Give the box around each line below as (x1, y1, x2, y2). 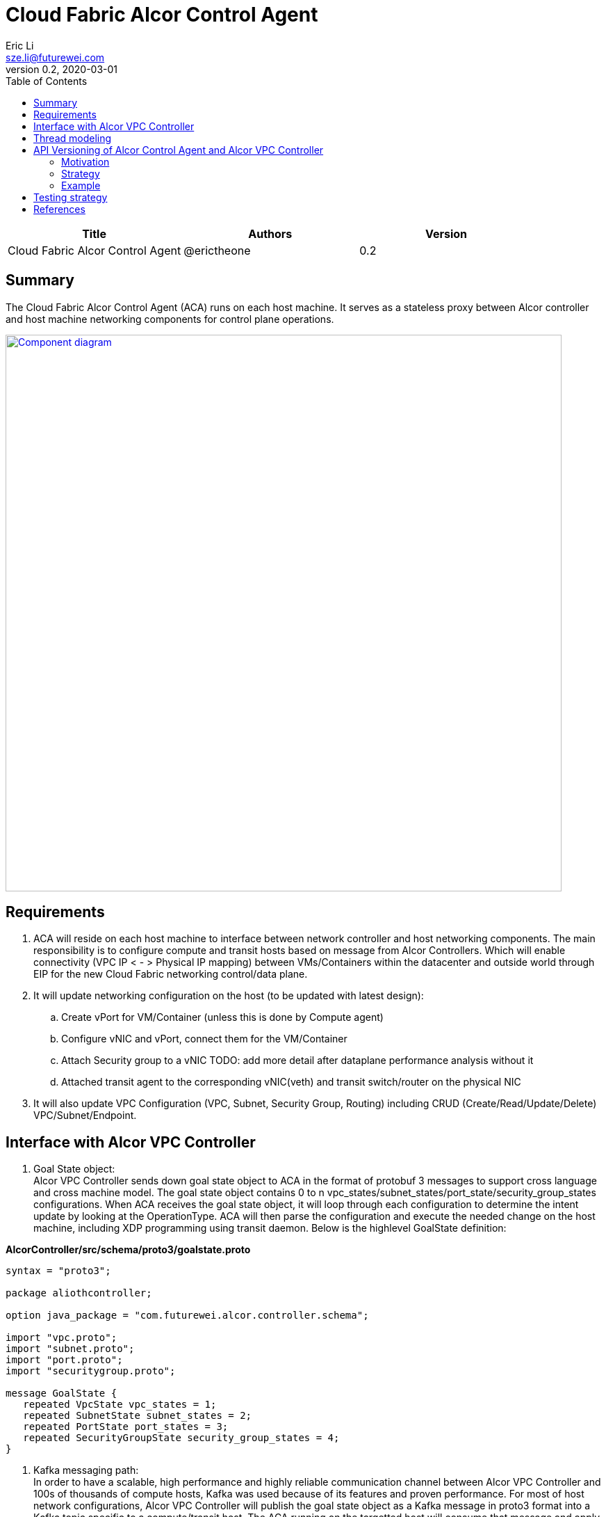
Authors (248, 226, 293, 241)
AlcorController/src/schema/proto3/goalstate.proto (6, 1244, 251, 1256)
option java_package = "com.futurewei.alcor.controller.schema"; (6, 1310, 369, 1321)
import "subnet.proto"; (6, 1343, 135, 1355)
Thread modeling (33, 132, 112, 144)
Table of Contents (6, 74, 88, 87)
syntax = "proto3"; (6, 1265, 111, 1277)
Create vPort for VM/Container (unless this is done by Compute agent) (61, 1011, 384, 1024)
